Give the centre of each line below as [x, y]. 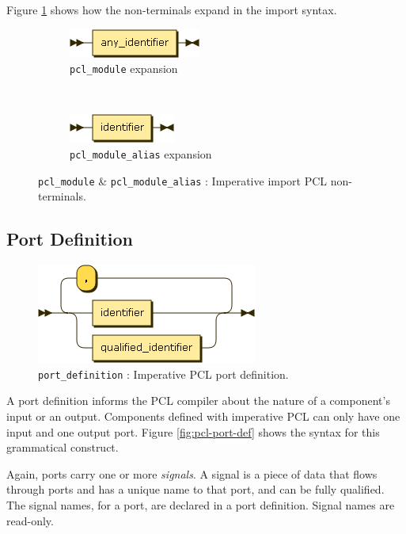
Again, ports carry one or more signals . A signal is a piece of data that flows [192, 473]
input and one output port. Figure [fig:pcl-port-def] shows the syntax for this [193, 431]
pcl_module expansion [124, 69]
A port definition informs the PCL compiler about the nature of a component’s [198, 400]
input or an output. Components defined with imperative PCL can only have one [203, 416]
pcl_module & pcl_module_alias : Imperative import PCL [183, 180]
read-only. [30, 520]
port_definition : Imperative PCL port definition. [163, 374]
